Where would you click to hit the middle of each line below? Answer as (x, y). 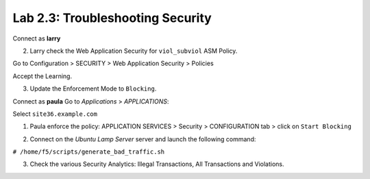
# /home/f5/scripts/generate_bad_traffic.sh (89, 152)
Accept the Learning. (42, 76)
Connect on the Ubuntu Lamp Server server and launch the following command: (143, 139)
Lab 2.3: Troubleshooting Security (112, 18)
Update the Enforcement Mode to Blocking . (93, 88)
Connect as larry (37, 38)
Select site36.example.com (55, 114)
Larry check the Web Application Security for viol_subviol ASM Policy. (134, 51)
